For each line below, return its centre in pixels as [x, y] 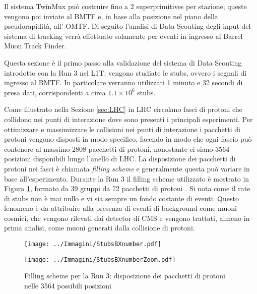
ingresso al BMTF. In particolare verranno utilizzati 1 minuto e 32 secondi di [123, 82]
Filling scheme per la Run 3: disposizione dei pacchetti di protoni [125, 276]
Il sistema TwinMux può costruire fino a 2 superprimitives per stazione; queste [125, 6]
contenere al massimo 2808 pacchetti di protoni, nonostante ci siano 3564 [117, 149]
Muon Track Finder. [35, 46]
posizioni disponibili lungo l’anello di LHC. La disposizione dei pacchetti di [120, 159]
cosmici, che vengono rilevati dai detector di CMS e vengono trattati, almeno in [127, 218]
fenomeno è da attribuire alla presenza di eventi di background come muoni [120, 208]
